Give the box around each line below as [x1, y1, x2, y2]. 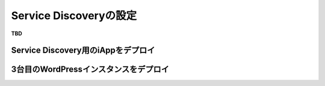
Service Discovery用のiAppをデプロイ [11, 45, 155, 56]
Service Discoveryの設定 [11, 9, 137, 22]
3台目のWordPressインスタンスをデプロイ [11, 64, 170, 75]
